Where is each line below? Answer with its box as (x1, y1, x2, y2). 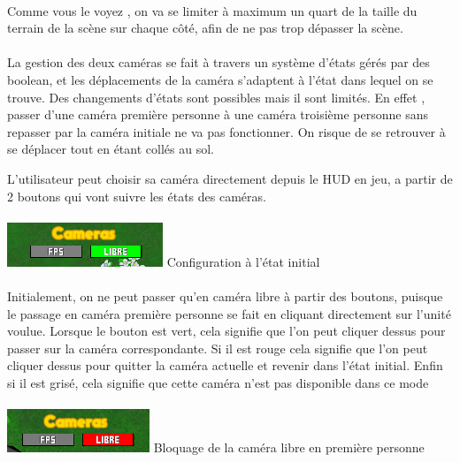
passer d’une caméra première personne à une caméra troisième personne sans (7, 105, 429, 124)
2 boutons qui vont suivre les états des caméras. (7, 186, 266, 205)
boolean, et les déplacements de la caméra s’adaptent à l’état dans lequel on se (7, 70, 433, 88)
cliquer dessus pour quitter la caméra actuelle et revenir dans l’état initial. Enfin (7, 356, 443, 375)
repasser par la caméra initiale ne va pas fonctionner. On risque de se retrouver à (7, 122, 446, 140)
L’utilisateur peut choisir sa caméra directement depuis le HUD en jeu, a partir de (7, 169, 453, 187)
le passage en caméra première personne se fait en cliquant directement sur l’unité (7, 304, 451, 322)
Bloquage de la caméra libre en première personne (153, 438, 425, 457)
